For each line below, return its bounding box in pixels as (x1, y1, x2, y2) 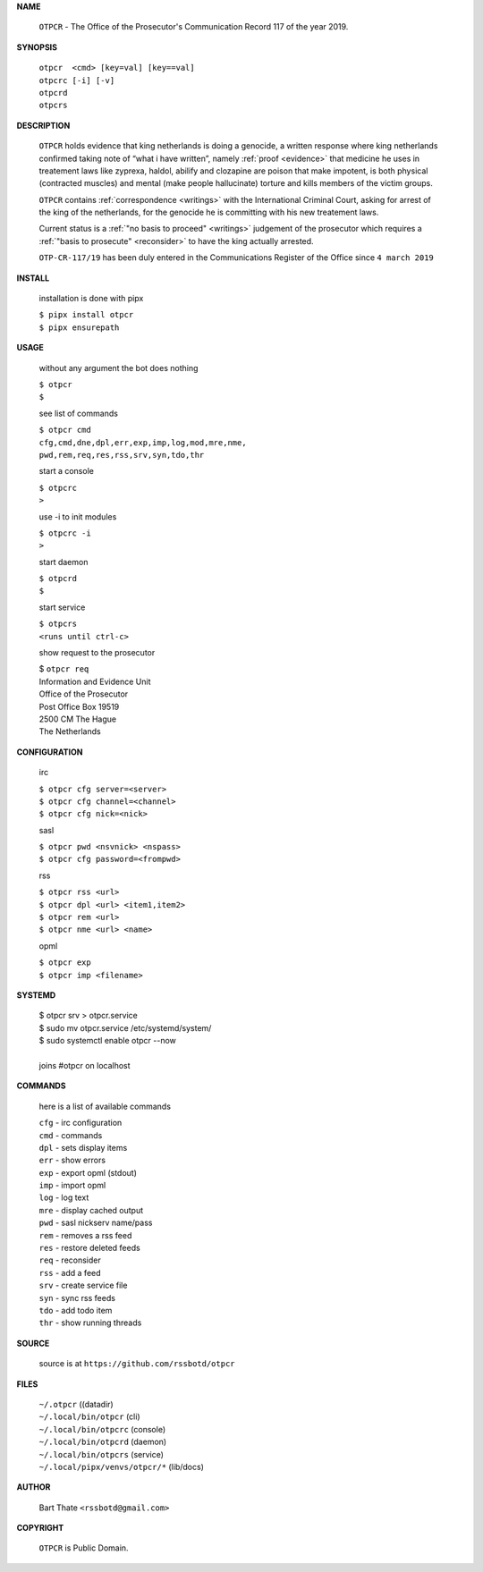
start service (38, 602, 86, 613)
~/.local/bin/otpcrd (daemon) (38, 1436, 167, 1448)
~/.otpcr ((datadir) (38, 1399, 114, 1409)
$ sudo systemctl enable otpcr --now (38, 1035, 176, 1046)
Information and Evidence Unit (38, 676, 151, 687)
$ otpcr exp (38, 958, 91, 968)
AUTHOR (16, 1482, 51, 1492)
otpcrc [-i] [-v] (38, 75, 115, 85)
